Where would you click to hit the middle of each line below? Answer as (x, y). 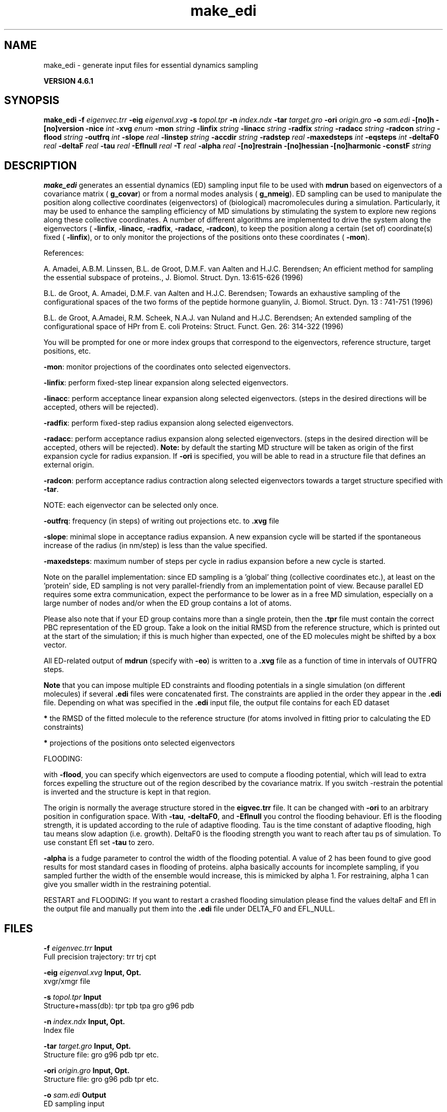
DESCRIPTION (41, 165)
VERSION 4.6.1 (68, 81)
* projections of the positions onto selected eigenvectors (139, 743)
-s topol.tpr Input (72, 997)
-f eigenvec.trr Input (78, 948)
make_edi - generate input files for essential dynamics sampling (151, 65)
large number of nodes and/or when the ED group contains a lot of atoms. (168, 603)
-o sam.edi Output (75, 1095)
